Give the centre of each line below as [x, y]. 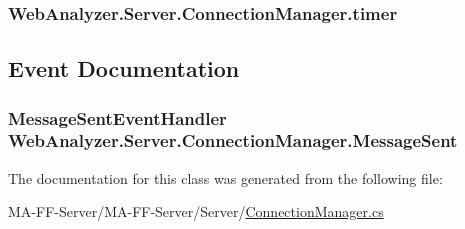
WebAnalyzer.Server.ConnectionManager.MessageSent [233, 140]
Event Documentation [124, 68]
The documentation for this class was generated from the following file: [225, 177]
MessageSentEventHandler [117, 117]
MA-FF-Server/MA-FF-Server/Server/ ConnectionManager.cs [196, 211]
